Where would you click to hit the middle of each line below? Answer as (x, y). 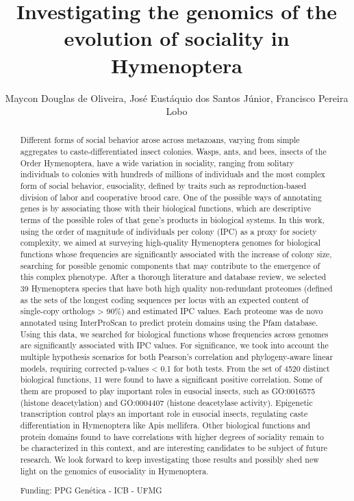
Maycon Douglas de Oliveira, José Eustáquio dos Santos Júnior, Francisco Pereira (177, 98)
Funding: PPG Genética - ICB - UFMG (91, 490)
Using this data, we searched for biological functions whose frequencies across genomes (174, 334)
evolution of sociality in (177, 38)
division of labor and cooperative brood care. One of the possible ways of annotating (171, 197)
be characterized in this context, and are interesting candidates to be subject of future (174, 448)
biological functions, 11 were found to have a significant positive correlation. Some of (171, 380)
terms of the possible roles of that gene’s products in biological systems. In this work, (172, 220)
